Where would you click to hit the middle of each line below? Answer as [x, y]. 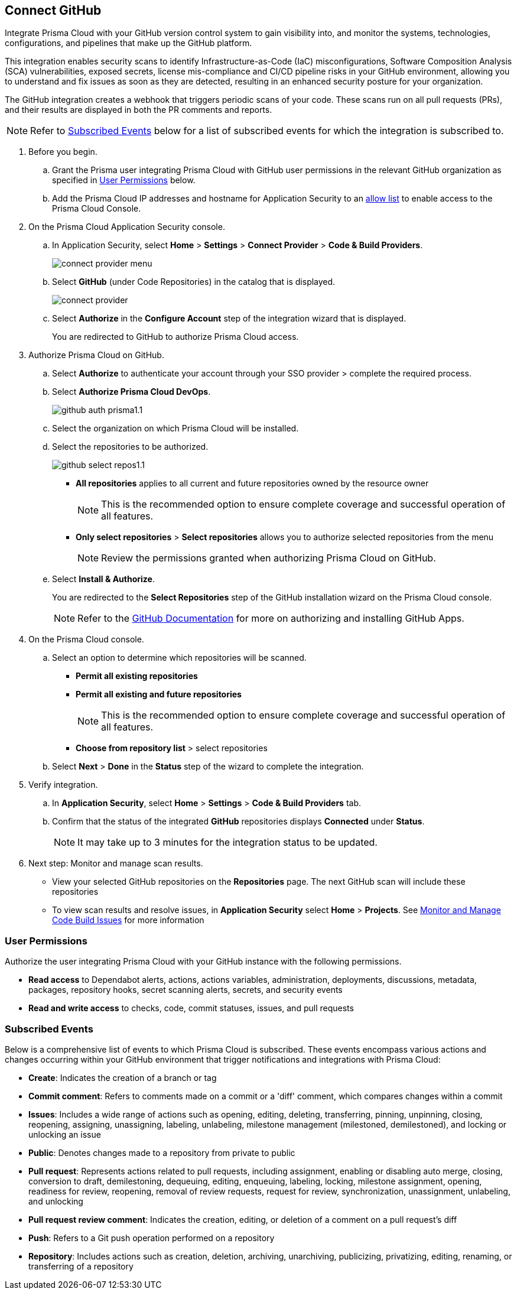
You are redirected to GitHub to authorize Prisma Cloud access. [175, 337]
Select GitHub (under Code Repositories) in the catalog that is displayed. [194, 282]
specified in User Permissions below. [124, 180]
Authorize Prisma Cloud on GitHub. [96, 355]
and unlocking [56, 1201]
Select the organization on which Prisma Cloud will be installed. [175, 428]
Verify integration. [63, 785]
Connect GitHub [53, 10]
